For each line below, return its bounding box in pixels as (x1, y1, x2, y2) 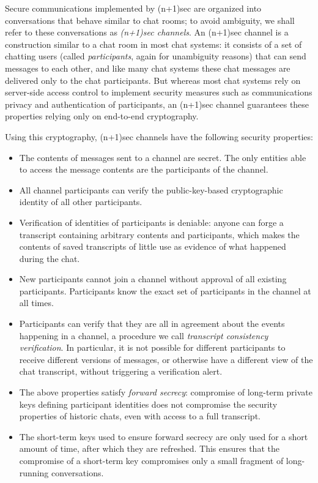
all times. (19, 296, 54, 309)
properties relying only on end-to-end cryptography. (5, 110, 199, 122)
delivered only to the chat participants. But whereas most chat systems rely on (5, 73, 301, 86)
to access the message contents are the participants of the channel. (19, 163, 268, 176)
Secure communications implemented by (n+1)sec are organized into (5, 2, 262, 14)
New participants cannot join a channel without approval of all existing (19, 272, 287, 285)
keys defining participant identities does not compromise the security (19, 397, 278, 410)
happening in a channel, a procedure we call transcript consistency (19, 329, 268, 342)
